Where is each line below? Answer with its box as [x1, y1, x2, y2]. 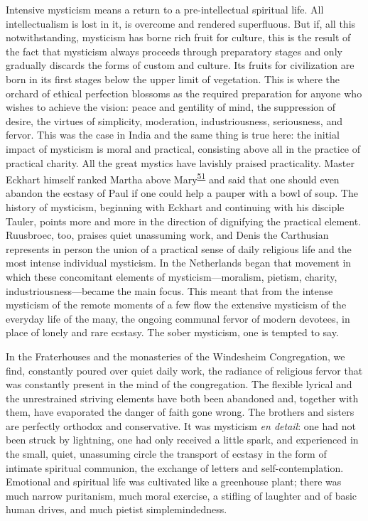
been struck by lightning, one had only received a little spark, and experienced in [6, 432, 359, 447]
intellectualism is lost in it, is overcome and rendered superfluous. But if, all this [6, 16, 356, 31]
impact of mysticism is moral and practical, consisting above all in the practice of [6, 141, 361, 156]
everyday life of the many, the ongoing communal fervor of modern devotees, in [6, 311, 350, 326]
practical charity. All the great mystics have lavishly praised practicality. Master [6, 155, 355, 170]
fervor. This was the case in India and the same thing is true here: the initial [6, 127, 340, 142]
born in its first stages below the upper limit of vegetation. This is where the [6, 71, 340, 86]
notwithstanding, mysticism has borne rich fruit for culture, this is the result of [6, 30, 351, 45]
